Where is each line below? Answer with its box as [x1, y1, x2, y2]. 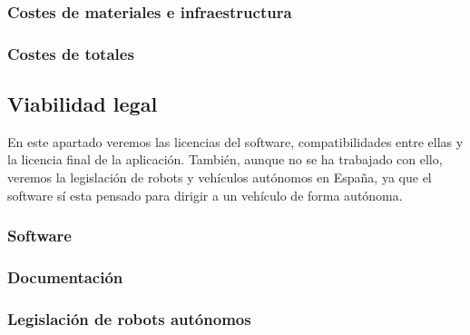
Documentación [7, 266, 123, 289]
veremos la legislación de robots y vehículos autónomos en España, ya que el [7, 168, 432, 187]
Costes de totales [7, 42, 134, 64]
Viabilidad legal [7, 90, 158, 118]
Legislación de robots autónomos [7, 307, 251, 330]
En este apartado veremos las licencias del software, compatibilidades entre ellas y [7, 132, 464, 151]
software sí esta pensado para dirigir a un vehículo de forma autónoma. [7, 185, 403, 204]
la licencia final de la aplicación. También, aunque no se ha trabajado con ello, [7, 150, 443, 169]
